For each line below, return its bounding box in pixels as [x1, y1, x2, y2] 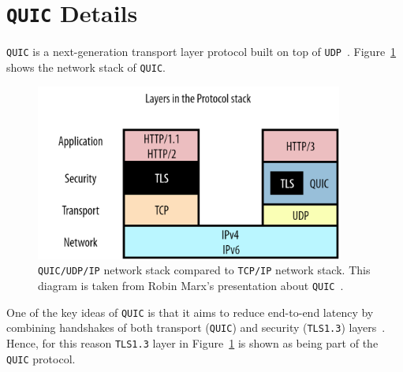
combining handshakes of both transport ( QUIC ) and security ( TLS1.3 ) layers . [6, 319, 386, 336]
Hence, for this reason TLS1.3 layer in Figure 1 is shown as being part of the [6, 334, 379, 351]
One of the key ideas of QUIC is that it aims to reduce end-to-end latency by [6, 303, 374, 320]
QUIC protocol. [6, 350, 76, 366]
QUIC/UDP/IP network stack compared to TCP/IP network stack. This [38, 262, 371, 278]
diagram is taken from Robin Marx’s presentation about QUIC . [38, 277, 344, 293]
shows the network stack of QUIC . [6, 58, 166, 75]
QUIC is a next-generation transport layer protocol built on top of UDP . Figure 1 [6, 43, 397, 60]
